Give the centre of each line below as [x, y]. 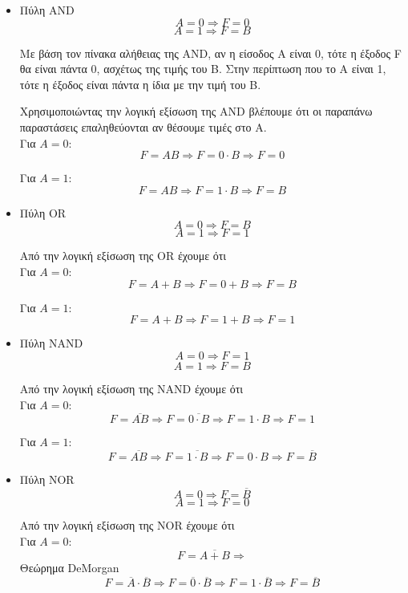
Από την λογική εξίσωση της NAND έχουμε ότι [131, 388]
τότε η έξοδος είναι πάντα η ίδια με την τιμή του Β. [140, 84]
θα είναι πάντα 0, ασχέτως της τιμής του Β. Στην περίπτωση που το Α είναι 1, [203, 69]
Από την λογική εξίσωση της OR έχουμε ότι [123, 256]
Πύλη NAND [51, 343]
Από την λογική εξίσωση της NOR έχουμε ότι [127, 524]
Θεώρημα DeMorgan [69, 568]
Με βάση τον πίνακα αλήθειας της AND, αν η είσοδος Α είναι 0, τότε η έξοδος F [210, 53]
